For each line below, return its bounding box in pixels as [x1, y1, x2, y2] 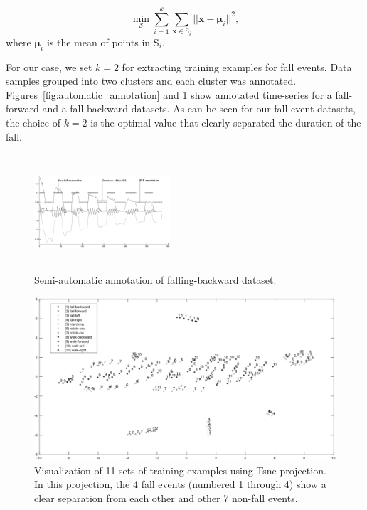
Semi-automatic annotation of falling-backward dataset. [34, 272, 277, 287]
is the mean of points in [46, 34, 151, 49]
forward [6, 101, 39, 116]
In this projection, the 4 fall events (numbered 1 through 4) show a [34, 477, 326, 492]
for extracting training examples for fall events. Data [122, 59, 352, 74]
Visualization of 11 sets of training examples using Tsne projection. [34, 462, 326, 477]
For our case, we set [6, 59, 92, 74]
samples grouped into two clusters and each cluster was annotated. [6, 73, 297, 88]
